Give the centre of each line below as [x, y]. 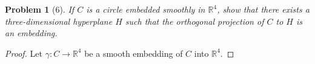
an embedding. [31, 33]
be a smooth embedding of [134, 53]
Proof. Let [24, 53]
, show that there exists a [263, 9]
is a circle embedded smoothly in [146, 9]
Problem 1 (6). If [40, 9]
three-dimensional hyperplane [59, 21]
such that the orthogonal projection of [194, 21]
